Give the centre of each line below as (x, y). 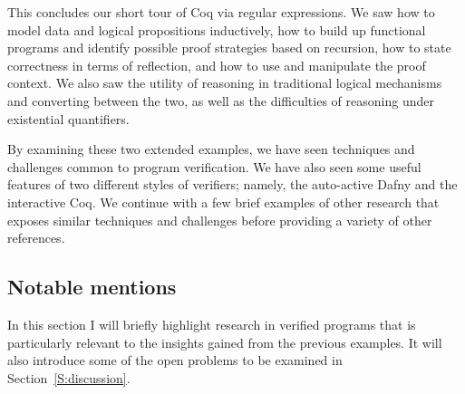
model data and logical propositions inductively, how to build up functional (217, 29)
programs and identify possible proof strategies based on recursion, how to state (229, 48)
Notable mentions (92, 287)
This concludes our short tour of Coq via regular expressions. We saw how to (221, 12)
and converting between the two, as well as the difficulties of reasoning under (221, 100)
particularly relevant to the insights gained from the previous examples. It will (225, 342)
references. (36, 238)
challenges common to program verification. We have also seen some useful (214, 166)
